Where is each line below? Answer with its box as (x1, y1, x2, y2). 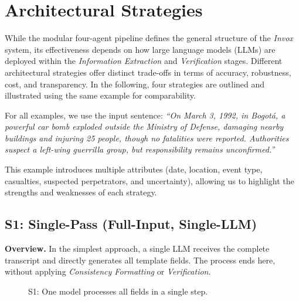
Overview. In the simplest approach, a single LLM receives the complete (5, 242, 270, 255)
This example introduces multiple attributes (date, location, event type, (5, 163, 263, 175)
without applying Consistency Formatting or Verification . (5, 265, 211, 278)
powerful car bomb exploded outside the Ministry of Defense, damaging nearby (5, 120, 284, 133)
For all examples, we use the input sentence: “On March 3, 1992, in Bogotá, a (5, 109, 286, 121)
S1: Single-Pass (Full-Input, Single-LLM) (5, 215, 257, 233)
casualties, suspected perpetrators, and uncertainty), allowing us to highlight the (5, 174, 294, 187)
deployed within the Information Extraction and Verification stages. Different (5, 55, 283, 67)
